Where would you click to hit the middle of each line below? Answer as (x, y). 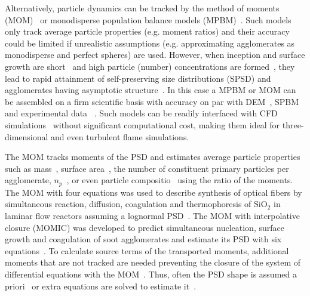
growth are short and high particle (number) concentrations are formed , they (150, 66)
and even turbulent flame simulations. (120, 136)
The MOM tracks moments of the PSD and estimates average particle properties (153, 157)
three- (293, 124)
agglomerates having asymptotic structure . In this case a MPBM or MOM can (151, 90)
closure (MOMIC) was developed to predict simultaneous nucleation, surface (145, 227)
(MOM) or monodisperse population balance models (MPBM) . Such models (148, 19)
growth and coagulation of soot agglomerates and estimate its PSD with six (143, 239)
